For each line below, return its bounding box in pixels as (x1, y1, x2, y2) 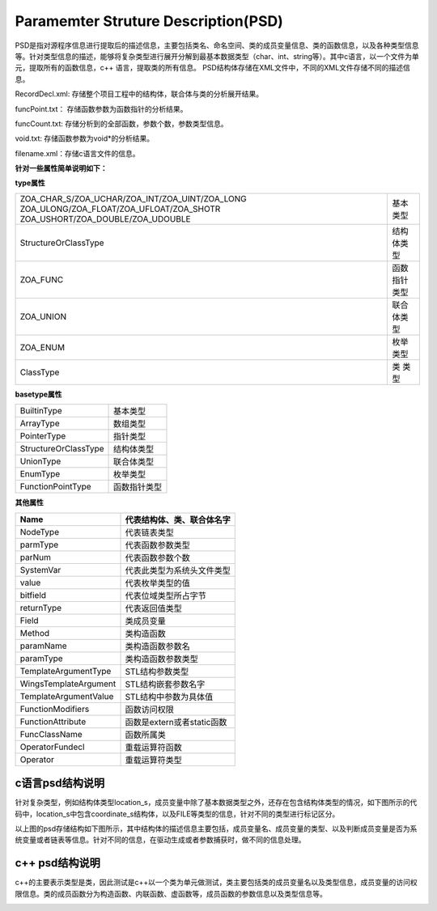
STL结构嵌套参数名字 (125, 678, 206, 689)
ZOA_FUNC (19, 273, 64, 285)
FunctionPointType (19, 481, 92, 493)
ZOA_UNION (19, 311, 67, 322)
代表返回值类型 (125, 603, 182, 614)
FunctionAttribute (19, 716, 87, 727)
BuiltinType (19, 405, 62, 417)
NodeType (19, 526, 60, 537)
